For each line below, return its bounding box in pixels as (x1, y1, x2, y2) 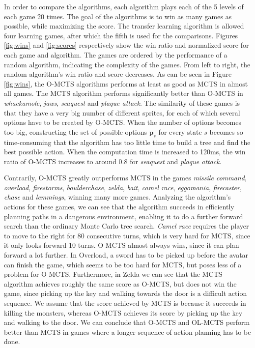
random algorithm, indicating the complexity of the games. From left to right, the (4, 59, 251, 69)
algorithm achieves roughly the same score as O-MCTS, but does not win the (4, 278, 237, 289)
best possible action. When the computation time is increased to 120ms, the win (4, 146, 246, 157)
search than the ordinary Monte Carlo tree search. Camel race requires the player (4, 221, 249, 231)
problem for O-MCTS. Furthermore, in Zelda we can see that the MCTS (4, 269, 223, 279)
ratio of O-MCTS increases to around (4, 156, 116, 166)
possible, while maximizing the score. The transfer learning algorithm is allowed (4, 21, 244, 31)
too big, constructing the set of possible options (4, 126, 147, 137)
